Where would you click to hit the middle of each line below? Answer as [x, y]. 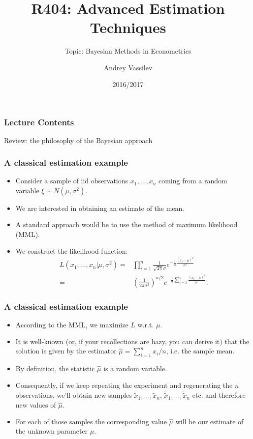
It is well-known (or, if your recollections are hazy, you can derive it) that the [132, 341]
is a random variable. [135, 368]
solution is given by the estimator [66, 351]
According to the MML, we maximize [72, 325]
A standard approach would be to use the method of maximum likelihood [126, 224]
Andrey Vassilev [128, 67]
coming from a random [193, 181]
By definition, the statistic [55, 368]
